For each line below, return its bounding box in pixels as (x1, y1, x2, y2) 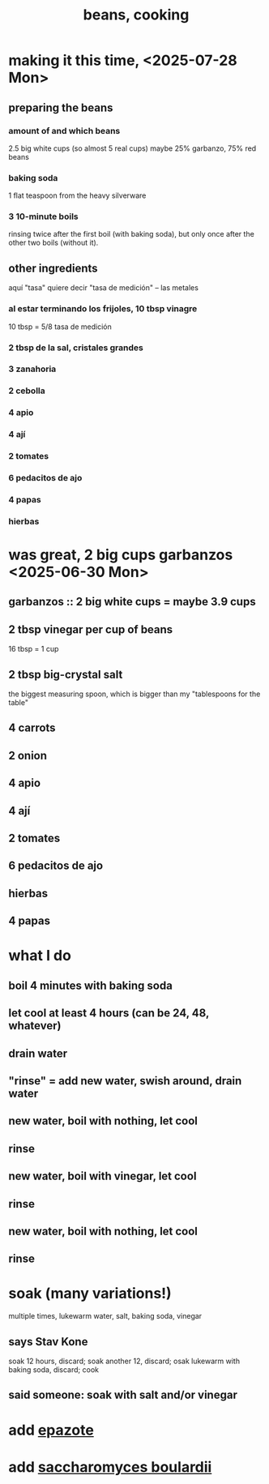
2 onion (8, 748, 47, 763)
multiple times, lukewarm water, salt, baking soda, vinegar (8, 1311, 203, 1321)
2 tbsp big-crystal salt (8, 667, 123, 682)
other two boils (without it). (8, 237, 99, 248)
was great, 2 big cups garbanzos (8, 545, 233, 564)
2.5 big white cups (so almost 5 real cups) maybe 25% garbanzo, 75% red (8, 143, 257, 153)
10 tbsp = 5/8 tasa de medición (8, 322, 112, 331)
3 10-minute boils (8, 211, 79, 222)
